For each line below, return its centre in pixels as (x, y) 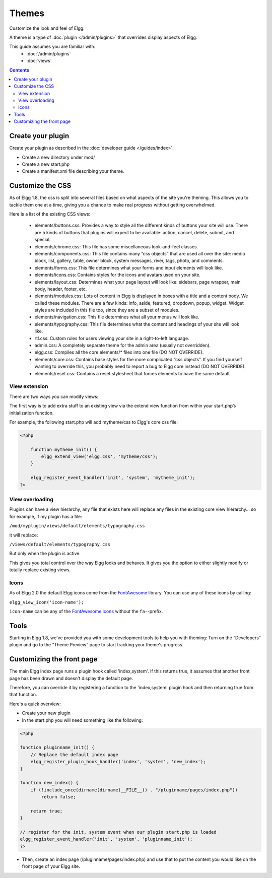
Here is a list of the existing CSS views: (50, 214)
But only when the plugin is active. (45, 554)
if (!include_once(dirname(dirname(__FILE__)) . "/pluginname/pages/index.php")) (134, 790)
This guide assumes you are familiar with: (52, 47)
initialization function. (31, 413)
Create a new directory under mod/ (58, 157)
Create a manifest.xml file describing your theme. (73, 171)
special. (43, 240)
